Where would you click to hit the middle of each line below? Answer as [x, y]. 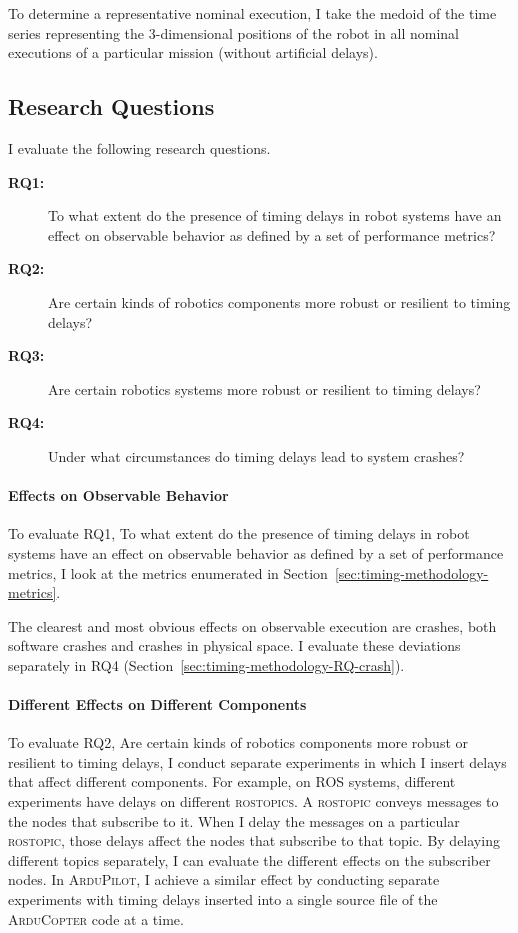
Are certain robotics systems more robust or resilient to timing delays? [264, 388]
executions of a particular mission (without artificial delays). [193, 52]
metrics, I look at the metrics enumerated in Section [168, 572]
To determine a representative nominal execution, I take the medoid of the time [252, 13]
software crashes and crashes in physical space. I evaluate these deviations [234, 645]
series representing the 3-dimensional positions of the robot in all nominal [233, 32]
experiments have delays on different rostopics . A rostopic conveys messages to [253, 801]
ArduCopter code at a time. [96, 918]
